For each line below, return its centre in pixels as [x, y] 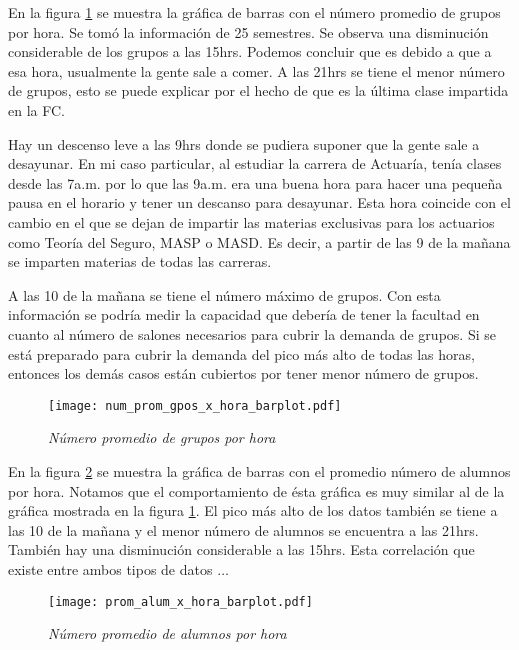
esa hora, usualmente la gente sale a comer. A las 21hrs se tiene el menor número [256, 70]
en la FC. [36, 109]
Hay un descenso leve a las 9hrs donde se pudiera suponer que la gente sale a [244, 143]
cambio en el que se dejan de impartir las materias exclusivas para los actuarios [251, 221]
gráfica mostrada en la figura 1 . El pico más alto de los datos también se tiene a [253, 510]
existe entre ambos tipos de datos [110, 568]
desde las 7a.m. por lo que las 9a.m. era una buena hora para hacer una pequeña [255, 182]
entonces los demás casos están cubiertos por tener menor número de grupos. [243, 373]
